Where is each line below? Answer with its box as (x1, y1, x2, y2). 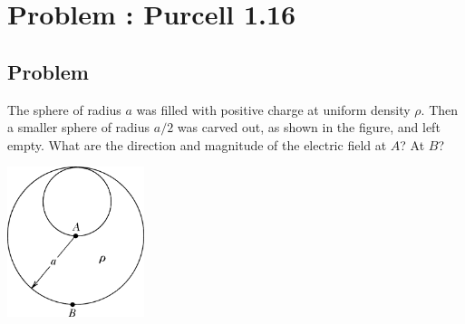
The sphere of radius (7, 100, 121, 119)
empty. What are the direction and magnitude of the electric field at (7, 135, 387, 154)
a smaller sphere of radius (7, 118, 150, 137)
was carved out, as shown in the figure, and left (177, 118, 441, 137)
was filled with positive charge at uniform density (136, 100, 411, 119)
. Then (421, 100, 459, 119)
